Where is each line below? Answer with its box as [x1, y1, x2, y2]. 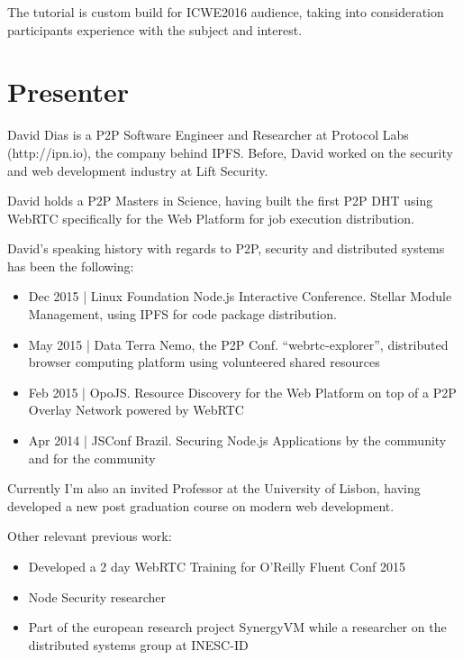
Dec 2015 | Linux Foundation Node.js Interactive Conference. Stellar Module [28, 287, 452, 306]
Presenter [7, 73, 130, 110]
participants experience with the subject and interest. [7, 20, 303, 39]
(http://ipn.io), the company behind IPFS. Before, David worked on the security [7, 142, 453, 161]
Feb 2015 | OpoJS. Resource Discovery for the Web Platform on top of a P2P [28, 382, 457, 401]
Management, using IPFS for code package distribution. [28, 305, 337, 324]
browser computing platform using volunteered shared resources [28, 353, 380, 371]
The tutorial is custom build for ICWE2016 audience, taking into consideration [7, 3, 444, 21]
